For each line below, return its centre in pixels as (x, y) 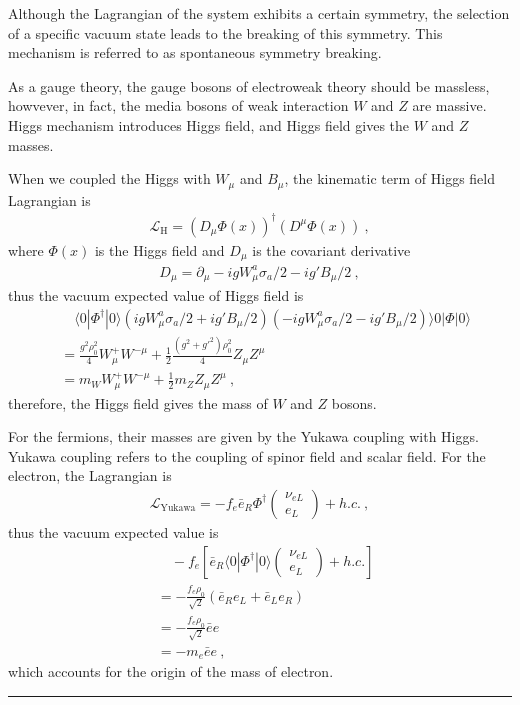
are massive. (449, 105)
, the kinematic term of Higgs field (390, 178)
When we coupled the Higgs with (109, 178)
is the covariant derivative (331, 249)
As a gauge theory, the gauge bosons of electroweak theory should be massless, (249, 85)
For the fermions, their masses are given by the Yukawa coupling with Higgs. (243, 436)
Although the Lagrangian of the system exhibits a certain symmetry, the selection (259, 13)
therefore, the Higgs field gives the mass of (138, 402)
